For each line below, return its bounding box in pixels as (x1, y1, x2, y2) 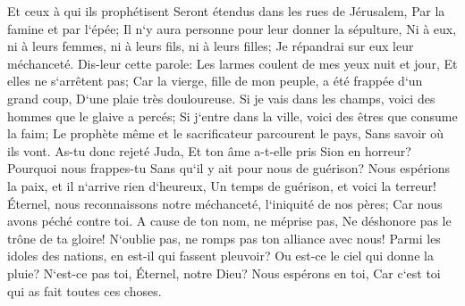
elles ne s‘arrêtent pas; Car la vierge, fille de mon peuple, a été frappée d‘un (7, 71, 423, 90)
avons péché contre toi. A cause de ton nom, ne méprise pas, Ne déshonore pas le (7, 211, 452, 230)
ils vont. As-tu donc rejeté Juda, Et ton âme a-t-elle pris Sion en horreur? (7, 141, 411, 160)
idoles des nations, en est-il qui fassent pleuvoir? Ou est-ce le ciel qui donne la (7, 246, 434, 265)
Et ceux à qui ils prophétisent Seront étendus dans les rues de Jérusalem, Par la (7, 2, 445, 20)
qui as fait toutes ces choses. (7, 281, 162, 300)
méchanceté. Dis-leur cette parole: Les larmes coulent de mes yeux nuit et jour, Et (7, 54, 458, 72)
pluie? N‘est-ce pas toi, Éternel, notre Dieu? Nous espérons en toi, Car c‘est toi (7, 263, 441, 282)
